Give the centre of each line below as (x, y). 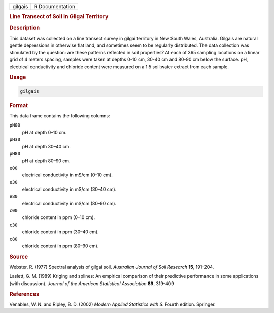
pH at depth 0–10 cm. (44, 132)
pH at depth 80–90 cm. (46, 161)
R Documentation (55, 6)
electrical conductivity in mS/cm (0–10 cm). (67, 175)
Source (19, 257)
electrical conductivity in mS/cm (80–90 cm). (69, 203)
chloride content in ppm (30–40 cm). (60, 232)
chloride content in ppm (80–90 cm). (60, 246)
